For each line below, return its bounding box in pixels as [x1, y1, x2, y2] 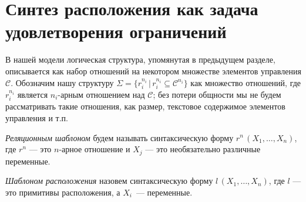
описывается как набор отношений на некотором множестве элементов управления [5, 64, 301, 77]
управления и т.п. [5, 111, 68, 124]
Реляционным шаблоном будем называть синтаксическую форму [5, 131, 234, 143]
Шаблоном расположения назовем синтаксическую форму [5, 174, 213, 187]
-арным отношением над [58, 88, 145, 100]
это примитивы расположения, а [5, 186, 120, 198]
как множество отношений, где [190, 76, 301, 88]
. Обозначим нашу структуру [11, 76, 114, 88]
